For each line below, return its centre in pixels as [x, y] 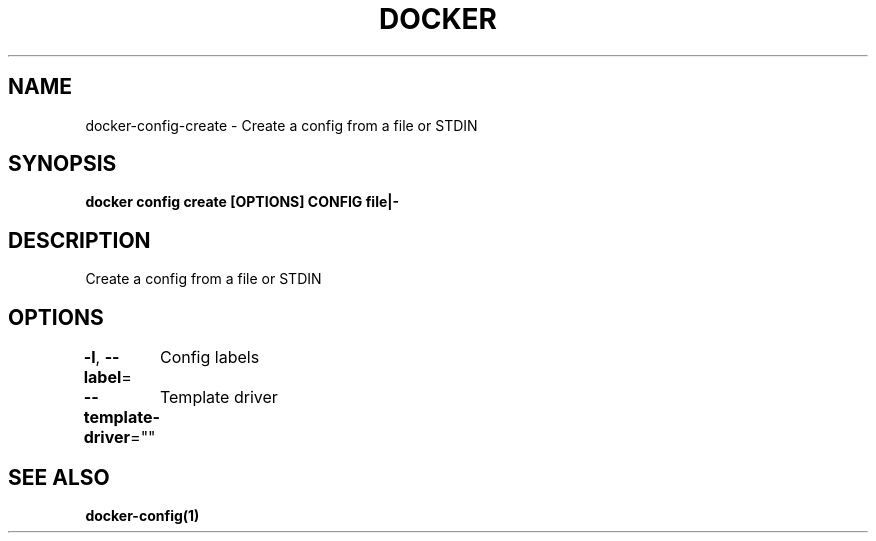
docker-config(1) [142, 515]
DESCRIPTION [79, 240]
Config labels [209, 357]
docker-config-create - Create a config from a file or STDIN [281, 125]
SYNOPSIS [62, 164]
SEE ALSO [59, 477]
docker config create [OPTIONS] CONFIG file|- [242, 202]
